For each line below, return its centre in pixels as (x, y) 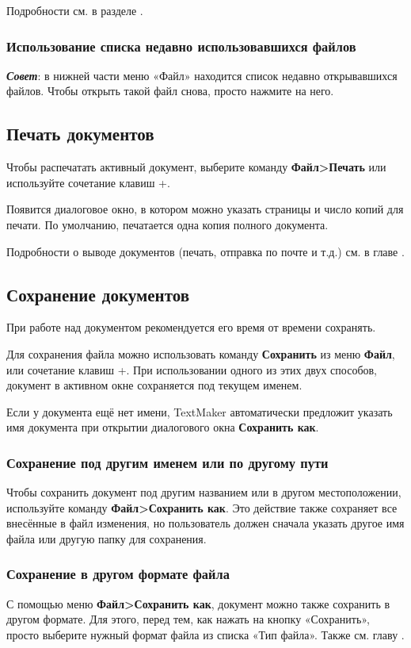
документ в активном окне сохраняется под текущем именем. (154, 385)
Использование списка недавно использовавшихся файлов (181, 46)
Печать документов (80, 134)
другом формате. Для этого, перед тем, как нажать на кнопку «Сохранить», (188, 619)
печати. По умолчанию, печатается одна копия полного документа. (167, 224)
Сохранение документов (98, 294)
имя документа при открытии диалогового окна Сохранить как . (163, 427)
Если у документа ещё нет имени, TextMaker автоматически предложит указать (200, 411)
